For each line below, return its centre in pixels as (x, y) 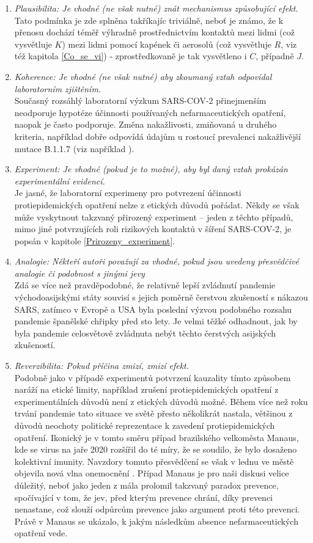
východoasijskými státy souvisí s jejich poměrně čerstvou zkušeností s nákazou (161, 297)
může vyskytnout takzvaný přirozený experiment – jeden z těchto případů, (154, 217)
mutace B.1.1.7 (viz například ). (74, 148)
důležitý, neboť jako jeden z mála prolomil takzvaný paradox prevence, (146, 485)
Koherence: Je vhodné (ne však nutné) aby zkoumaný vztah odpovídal (143, 76)
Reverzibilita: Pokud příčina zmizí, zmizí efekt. (102, 366)
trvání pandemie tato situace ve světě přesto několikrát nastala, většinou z (153, 413)
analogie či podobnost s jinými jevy (79, 273)
